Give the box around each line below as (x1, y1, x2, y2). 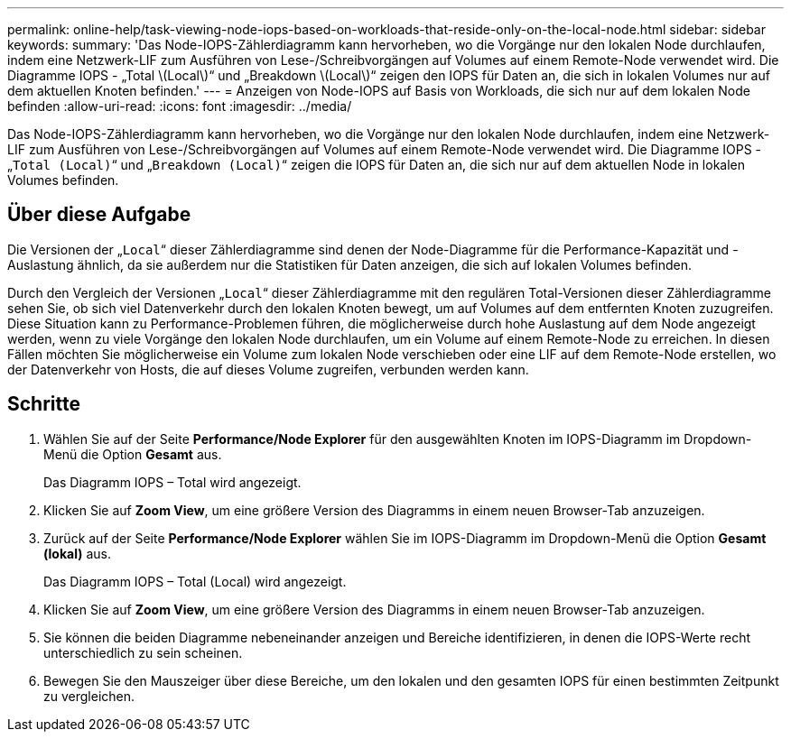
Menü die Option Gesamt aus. (43, 446, 222, 462)
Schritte (7, 393, 80, 416)
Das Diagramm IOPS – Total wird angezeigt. (43, 474, 302, 490)
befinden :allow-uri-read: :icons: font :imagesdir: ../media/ (7, 98, 352, 114)
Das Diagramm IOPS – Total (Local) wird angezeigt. (43, 573, 347, 589)
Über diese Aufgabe (7, 203, 191, 226)
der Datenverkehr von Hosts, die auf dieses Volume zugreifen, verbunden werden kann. (7, 361, 529, 377)
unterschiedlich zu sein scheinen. (43, 644, 243, 660)
